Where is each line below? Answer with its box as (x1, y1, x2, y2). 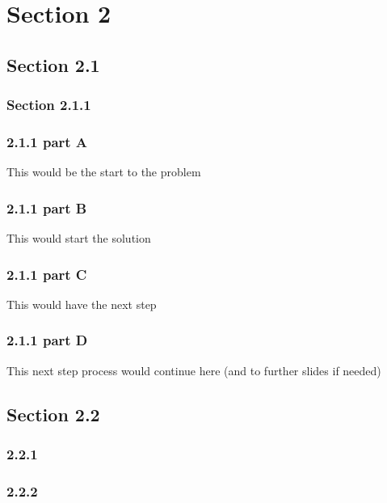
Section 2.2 (6, 401, 100, 426)
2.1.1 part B (6, 197, 87, 218)
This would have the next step (6, 295, 157, 312)
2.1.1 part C (6, 264, 87, 284)
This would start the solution (6, 230, 151, 247)
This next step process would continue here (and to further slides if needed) (6, 361, 381, 378)
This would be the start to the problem (6, 163, 201, 180)
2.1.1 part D (6, 330, 88, 350)
